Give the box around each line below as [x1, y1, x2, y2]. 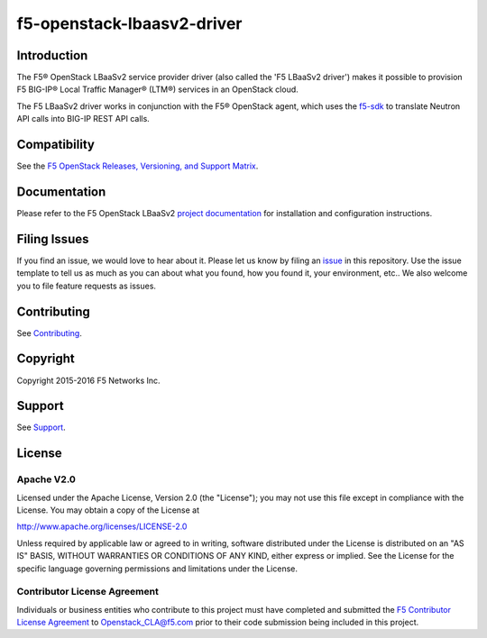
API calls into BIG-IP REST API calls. [16, 114, 151, 124]
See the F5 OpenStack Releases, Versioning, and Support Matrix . [16, 160, 259, 171]
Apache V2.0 [16, 473, 77, 486]
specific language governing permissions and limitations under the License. [16, 563, 298, 574]
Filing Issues [16, 231, 89, 247]
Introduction [16, 48, 88, 63]
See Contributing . [16, 327, 83, 338]
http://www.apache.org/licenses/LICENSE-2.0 [16, 521, 188, 532]
